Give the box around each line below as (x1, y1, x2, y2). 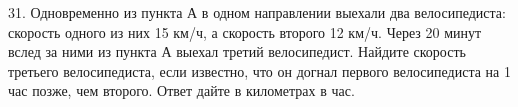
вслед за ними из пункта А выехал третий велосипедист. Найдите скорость (8, 41, 466, 62)
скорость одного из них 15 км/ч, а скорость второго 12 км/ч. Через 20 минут (8, 21, 482, 42)
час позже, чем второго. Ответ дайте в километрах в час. (8, 80, 355, 101)
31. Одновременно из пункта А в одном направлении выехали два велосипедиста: (8, 2, 506, 22)
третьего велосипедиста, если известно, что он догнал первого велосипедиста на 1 (8, 60, 511, 81)
